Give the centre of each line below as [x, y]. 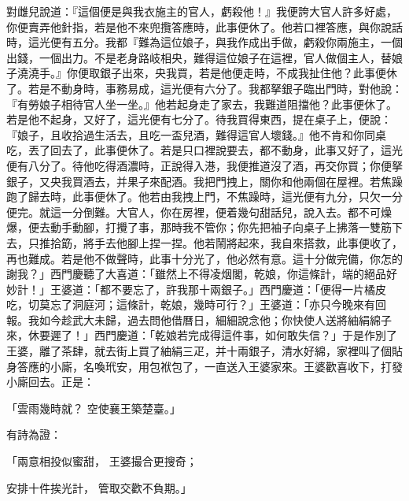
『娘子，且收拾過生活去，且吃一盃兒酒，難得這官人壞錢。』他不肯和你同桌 [196, 134]
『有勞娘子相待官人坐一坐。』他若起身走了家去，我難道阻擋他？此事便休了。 [202, 104]
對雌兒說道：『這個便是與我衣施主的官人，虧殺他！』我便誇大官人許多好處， [202, 11]
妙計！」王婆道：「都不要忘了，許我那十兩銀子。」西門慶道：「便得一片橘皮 [196, 289]
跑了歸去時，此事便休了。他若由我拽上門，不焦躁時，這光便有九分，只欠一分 [204, 197]
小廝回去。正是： [50, 382]
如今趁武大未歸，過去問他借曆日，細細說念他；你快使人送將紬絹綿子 [215, 319]
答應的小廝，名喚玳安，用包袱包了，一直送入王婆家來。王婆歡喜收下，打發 [210, 366]
